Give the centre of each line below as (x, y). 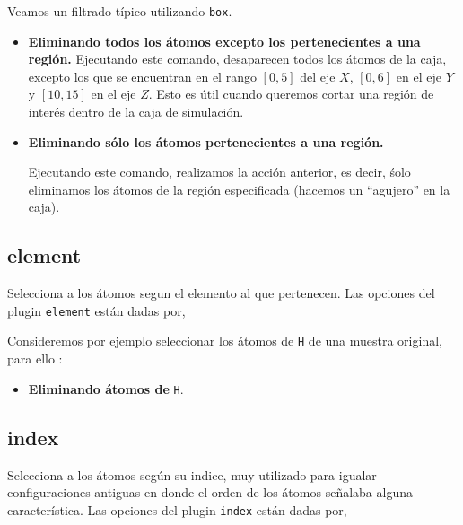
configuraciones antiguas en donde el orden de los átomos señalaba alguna (210, 492)
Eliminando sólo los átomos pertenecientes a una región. (206, 141)
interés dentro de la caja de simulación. (136, 112)
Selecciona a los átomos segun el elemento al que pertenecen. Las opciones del (221, 293)
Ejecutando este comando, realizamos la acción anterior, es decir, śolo (219, 172)
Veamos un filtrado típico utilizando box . (120, 11)
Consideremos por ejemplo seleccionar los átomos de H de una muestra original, (225, 341)
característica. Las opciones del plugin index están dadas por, (177, 509)
